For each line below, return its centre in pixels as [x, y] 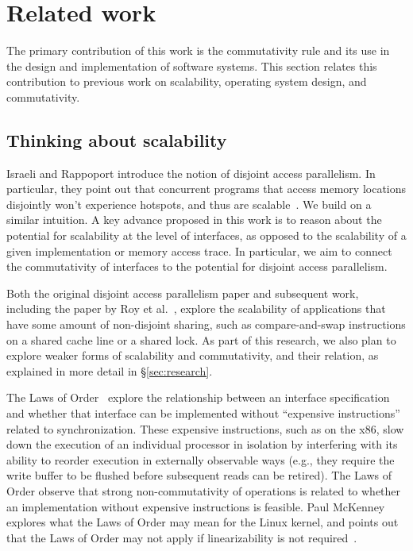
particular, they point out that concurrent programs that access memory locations [206, 189]
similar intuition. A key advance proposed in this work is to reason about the [194, 220]
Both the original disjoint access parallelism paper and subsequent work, [183, 293]
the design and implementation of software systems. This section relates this [192, 66]
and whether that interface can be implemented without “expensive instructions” [203, 413]
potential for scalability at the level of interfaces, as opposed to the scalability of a [206, 235]
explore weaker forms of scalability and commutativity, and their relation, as [193, 355]
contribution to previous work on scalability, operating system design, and [187, 81]
